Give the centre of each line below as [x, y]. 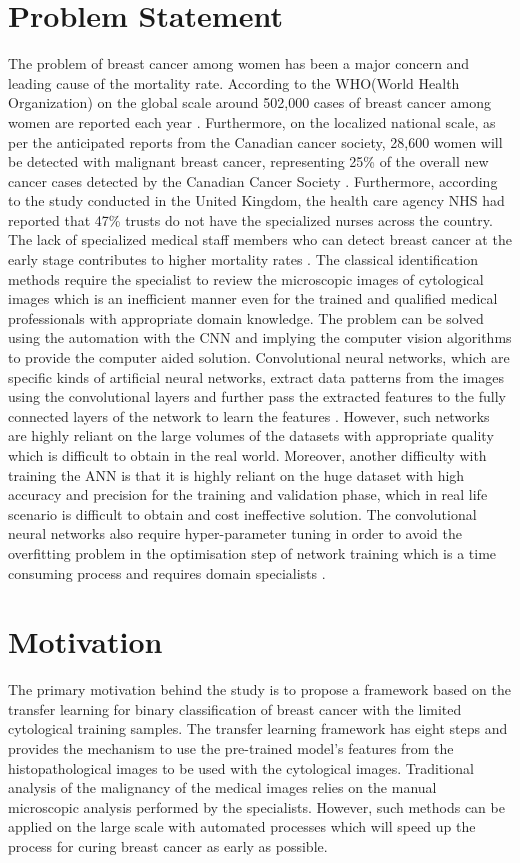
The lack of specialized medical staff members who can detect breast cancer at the [260, 239]
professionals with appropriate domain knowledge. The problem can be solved [246, 317]
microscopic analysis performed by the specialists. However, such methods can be [256, 806]
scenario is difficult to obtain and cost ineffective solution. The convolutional [242, 513]
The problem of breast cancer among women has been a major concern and [239, 63]
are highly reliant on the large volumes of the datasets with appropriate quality [251, 435]
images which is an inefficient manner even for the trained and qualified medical [253, 298]
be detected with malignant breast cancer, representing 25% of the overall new [248, 161]
